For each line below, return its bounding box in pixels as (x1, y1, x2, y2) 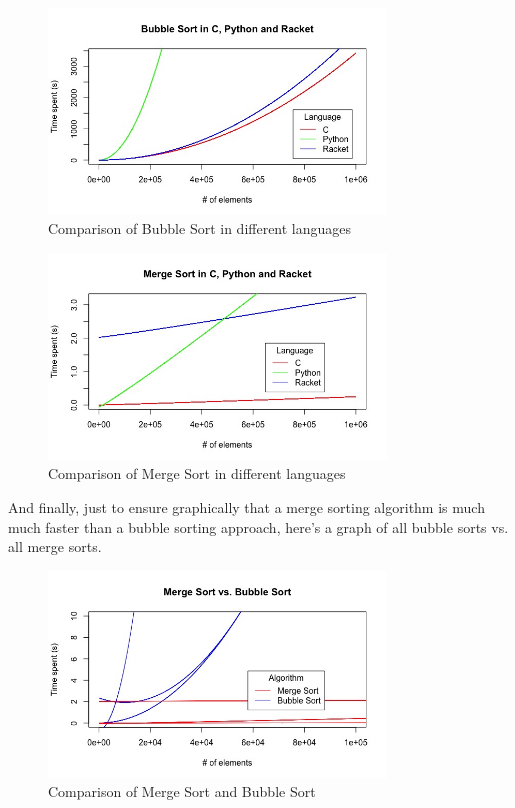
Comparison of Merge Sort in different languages (48, 463, 346, 484)
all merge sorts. (8, 536, 102, 557)
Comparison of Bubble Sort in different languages (48, 218, 352, 239)
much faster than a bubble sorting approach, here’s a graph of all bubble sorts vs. (8, 516, 509, 537)
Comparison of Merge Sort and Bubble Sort (48, 781, 316, 802)
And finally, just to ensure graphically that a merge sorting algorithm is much (8, 497, 485, 517)
